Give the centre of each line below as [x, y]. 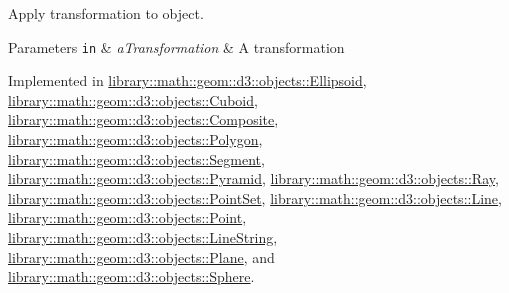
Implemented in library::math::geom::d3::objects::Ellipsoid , [187, 80]
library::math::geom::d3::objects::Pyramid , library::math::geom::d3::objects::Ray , [253, 178]
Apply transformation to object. [106, 13]
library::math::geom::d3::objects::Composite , [143, 119]
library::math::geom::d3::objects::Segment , [136, 158]
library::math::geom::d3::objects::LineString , [143, 237]
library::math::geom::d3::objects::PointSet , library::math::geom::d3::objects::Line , [255, 197]
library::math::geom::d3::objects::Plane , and [141, 256]
